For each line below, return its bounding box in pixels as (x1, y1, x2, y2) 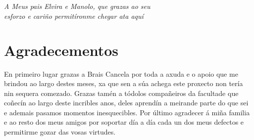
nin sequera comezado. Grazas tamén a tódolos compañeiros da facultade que (4, 88, 239, 98)
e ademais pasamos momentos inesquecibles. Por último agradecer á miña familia (4, 107, 250, 117)
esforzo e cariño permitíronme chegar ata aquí (4, 10, 144, 21)
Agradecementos (4, 40, 118, 60)
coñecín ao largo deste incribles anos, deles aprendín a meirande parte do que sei (4, 97, 249, 108)
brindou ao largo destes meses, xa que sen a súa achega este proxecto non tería (4, 78, 243, 89)
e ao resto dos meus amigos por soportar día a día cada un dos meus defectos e (4, 117, 244, 127)
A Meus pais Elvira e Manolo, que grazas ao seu (4, 1, 151, 11)
